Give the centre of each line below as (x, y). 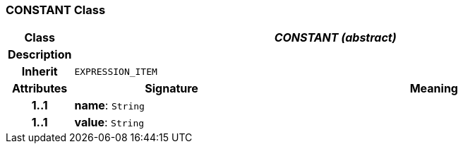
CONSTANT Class (56, 10)
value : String (109, 123)
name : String (109, 106)
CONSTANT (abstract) (335, 38)
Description (40, 55)
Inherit (40, 72)
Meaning (434, 89)
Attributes (40, 89)
